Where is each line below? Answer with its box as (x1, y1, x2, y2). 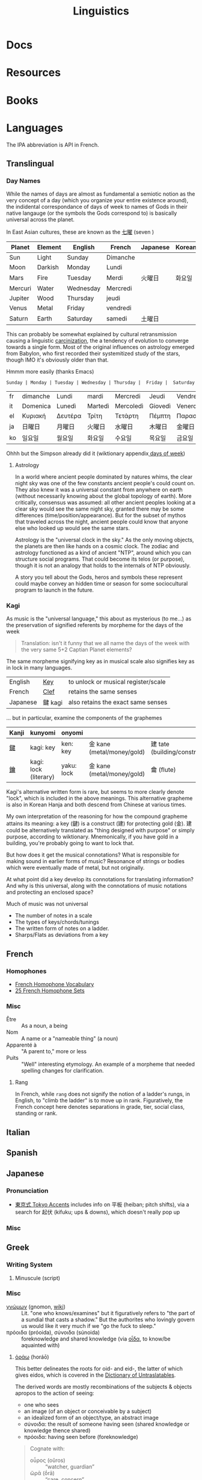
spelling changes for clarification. (21, 1067, 104, 1074)
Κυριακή (22, 412, 46, 420)
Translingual (6, 158, 54, 168)
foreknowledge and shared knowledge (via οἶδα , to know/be (21, 1335, 171, 1342)
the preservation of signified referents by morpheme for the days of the (6, 622, 183, 629)
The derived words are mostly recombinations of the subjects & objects (14, 1383, 192, 1390)
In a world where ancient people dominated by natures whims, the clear (14, 473, 193, 480)
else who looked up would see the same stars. (14, 525, 130, 532)
